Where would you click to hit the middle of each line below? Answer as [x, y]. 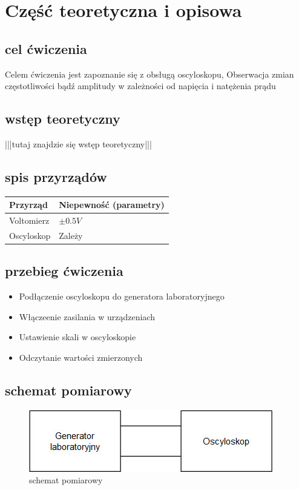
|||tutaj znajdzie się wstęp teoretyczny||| [78, 143]
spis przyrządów [56, 176]
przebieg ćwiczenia [64, 271]
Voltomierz [29, 220]
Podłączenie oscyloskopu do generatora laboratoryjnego [122, 296]
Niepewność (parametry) [112, 205]
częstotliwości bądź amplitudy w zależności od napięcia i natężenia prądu [140, 86]
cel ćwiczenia [46, 48]
